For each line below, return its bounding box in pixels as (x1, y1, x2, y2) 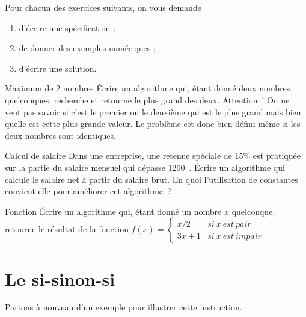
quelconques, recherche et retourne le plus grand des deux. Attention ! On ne (5, 93, 290, 106)
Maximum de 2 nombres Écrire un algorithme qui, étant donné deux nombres (5, 82, 290, 94)
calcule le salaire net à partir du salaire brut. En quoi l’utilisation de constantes (5, 173, 298, 185)
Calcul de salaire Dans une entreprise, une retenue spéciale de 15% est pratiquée (5, 149, 301, 162)
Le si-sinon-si (5, 266, 115, 291)
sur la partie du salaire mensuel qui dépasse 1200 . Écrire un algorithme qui (5, 161, 285, 173)
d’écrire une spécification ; (19, 21, 115, 34)
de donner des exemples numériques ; (19, 42, 156, 54)
